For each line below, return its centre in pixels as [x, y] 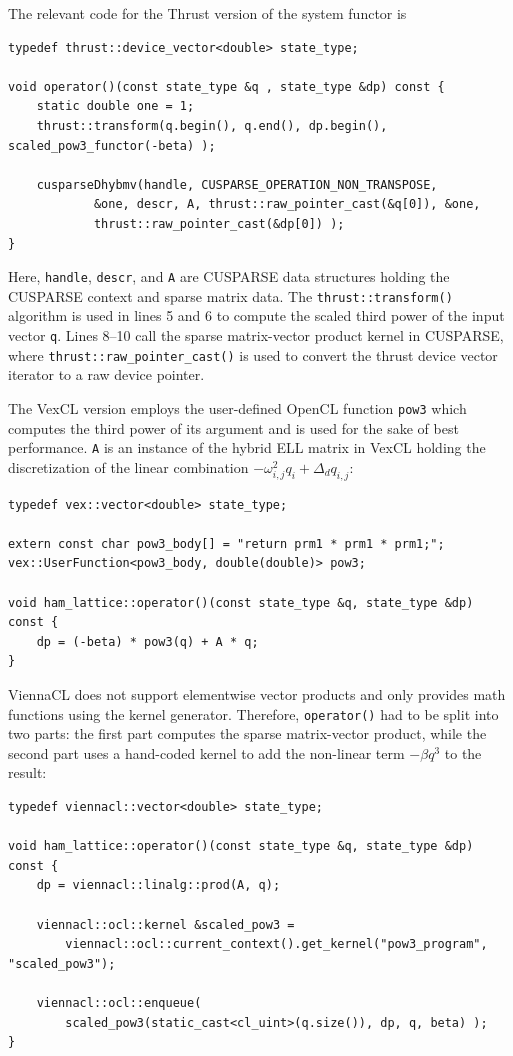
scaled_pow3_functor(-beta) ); [112, 145]
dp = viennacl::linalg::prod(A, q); [158, 885]
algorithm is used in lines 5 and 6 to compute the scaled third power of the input [256, 315]
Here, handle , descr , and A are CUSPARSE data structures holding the [229, 276]
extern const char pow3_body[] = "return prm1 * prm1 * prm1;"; [226, 543]
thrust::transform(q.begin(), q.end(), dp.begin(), [212, 125]
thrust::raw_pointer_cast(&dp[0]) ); [219, 223]
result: [27, 772]
